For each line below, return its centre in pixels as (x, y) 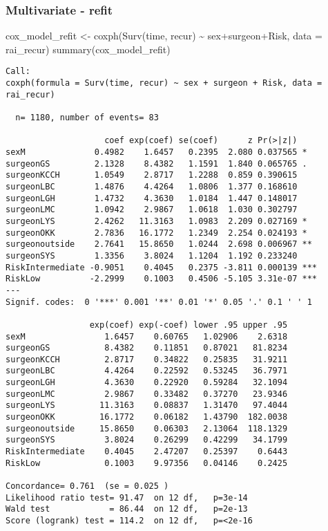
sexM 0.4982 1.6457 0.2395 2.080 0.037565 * (156, 152)
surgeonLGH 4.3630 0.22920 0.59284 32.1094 (147, 383)
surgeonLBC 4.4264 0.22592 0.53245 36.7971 (147, 371)
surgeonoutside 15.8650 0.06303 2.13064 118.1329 (147, 428)
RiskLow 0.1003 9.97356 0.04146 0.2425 (147, 463)
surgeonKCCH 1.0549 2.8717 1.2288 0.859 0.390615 (152, 175)
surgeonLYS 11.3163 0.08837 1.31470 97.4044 (147, 406)
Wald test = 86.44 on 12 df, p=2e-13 (127, 509)
